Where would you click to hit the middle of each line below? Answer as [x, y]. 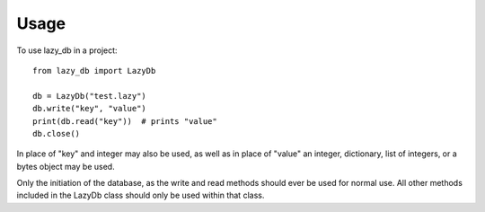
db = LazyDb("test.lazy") [90, 96]
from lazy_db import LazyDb [94, 71]
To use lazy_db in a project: [67, 50]
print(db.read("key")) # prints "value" [125, 121]
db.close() [57, 133]
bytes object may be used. [66, 166]
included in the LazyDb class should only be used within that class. [141, 195]
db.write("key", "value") [90, 109]
